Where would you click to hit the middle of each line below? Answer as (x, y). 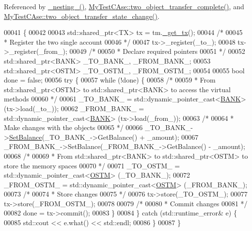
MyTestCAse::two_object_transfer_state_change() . (82, 16)
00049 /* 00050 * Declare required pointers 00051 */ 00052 (157, 51)
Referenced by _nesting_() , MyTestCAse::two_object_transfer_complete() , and (124, 6)
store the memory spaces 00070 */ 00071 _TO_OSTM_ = (92, 165)
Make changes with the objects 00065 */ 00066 (73, 127)
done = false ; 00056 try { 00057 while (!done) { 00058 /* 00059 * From (110, 80)
